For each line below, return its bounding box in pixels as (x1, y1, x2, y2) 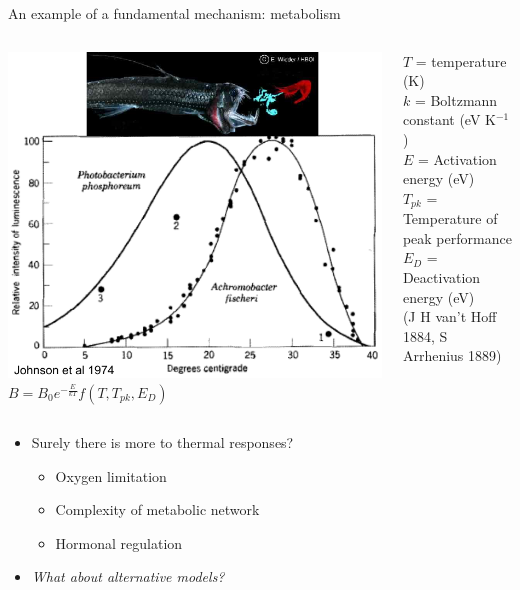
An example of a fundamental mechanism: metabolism (8, 3, 341, 23)
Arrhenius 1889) (402, 345, 502, 366)
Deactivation (402, 266, 481, 287)
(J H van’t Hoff (402, 306, 497, 327)
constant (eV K (402, 109, 496, 130)
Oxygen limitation (55, 465, 167, 486)
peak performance (402, 227, 512, 248)
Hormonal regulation (55, 532, 183, 553)
